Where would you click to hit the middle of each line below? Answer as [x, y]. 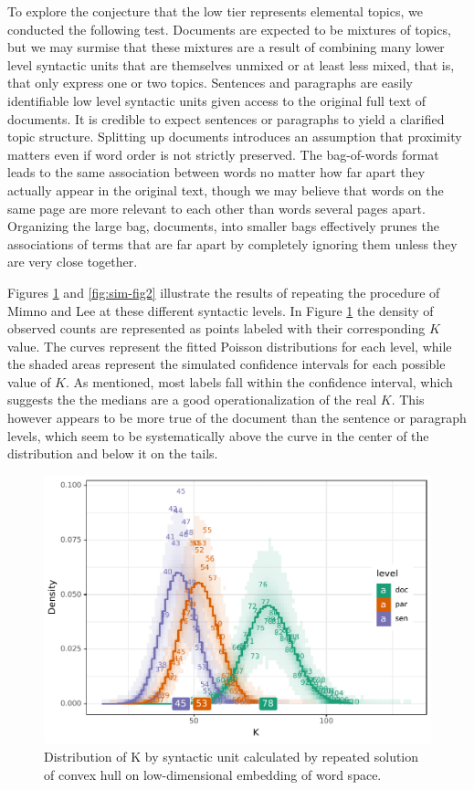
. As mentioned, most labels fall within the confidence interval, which [259, 381]
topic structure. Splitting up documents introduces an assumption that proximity [235, 137]
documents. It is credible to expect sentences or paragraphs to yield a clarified [226, 118]
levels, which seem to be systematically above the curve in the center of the [218, 435]
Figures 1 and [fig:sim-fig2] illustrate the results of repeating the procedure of [224, 292]
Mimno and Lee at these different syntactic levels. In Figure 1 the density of [221, 310]
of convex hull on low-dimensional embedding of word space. [213, 774]
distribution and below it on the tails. [113, 453]
